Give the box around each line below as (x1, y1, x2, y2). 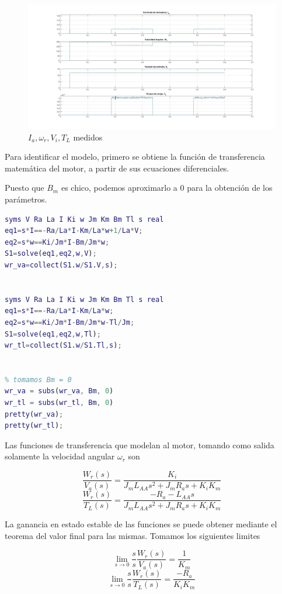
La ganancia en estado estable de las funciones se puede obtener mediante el (5, 518, 277, 530)
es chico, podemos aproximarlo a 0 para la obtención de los (61, 181, 273, 194)
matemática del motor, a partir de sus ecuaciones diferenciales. (5, 162, 229, 174)
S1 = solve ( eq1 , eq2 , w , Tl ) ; (5, 329, 101, 338)
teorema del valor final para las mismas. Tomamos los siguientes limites (5, 529, 260, 541)
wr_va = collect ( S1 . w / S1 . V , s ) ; (5, 260, 118, 269)
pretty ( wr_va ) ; (5, 410, 64, 418)
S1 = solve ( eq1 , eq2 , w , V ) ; (5, 249, 97, 258)
